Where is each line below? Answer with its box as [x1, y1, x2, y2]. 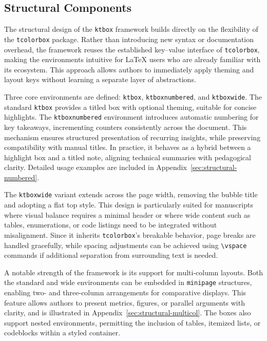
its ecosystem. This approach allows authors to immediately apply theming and [4, 64, 254, 74]
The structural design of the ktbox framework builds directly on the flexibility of [4, 24, 258, 34]
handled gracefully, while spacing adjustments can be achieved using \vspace [4, 239, 247, 250]
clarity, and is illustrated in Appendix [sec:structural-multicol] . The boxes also [4, 307, 251, 318]
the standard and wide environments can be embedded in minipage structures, [4, 277, 252, 288]
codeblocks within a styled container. [4, 327, 121, 338]
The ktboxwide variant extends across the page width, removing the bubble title [4, 189, 258, 200]
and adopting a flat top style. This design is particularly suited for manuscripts [4, 199, 253, 210]
